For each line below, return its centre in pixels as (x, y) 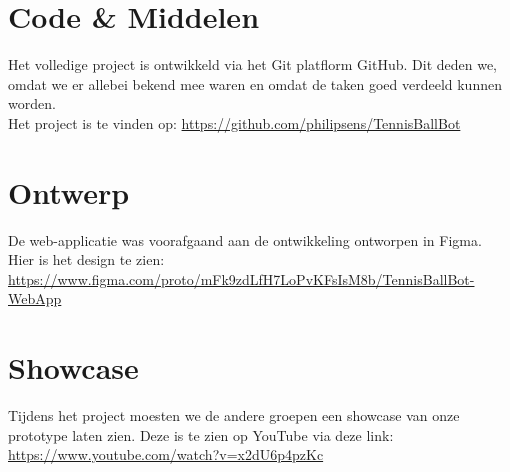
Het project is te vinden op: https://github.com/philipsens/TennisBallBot (234, 122)
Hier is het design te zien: (86, 259)
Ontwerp (69, 191)
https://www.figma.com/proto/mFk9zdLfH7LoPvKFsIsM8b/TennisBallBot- (241, 278)
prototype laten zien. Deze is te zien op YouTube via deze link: (201, 434)
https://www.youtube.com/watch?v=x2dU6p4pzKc (166, 454)
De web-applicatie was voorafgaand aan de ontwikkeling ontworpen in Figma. (245, 239)
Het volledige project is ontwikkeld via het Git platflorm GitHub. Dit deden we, (253, 64)
